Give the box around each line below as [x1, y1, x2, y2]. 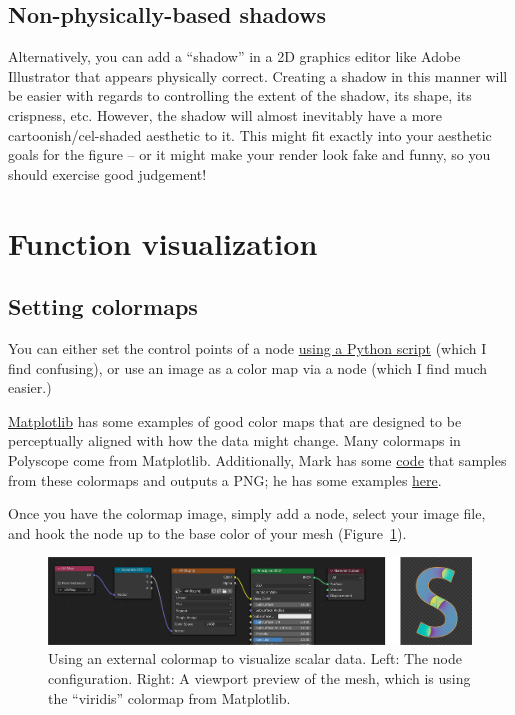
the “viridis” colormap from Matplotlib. [48, 687, 291, 708]
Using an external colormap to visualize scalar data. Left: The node [48, 648, 462, 669]
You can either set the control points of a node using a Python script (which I [8, 337, 487, 358]
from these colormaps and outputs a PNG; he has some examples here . [8, 469, 442, 490]
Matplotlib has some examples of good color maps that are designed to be [8, 410, 462, 431]
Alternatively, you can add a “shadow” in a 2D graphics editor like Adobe [8, 46, 461, 67]
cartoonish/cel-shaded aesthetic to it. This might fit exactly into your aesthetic [8, 124, 492, 145]
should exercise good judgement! [8, 163, 207, 184]
